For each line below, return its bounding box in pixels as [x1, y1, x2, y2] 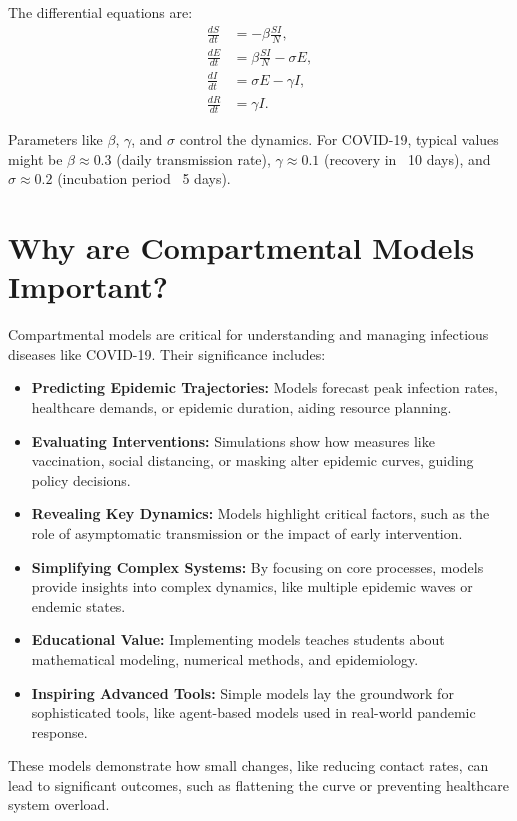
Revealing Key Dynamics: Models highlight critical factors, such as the [31, 503, 490, 524]
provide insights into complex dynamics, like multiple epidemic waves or [31, 576, 473, 597]
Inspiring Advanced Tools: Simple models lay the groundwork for [31, 682, 454, 703]
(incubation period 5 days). [57, 168, 231, 189]
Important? [8, 266, 169, 307]
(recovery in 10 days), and [323, 148, 491, 169]
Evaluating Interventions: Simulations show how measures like [31, 430, 435, 451]
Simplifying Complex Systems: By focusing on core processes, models [31, 556, 484, 577]
